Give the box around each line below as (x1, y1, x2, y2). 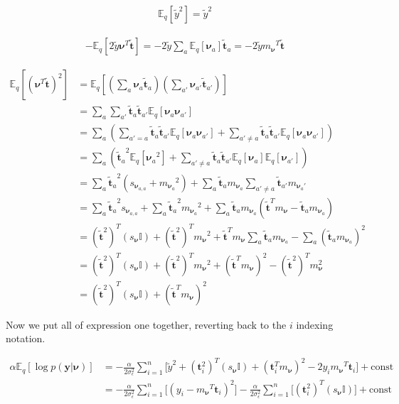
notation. (6, 331, 46, 346)
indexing (296, 317, 334, 332)
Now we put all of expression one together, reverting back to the (6, 317, 287, 332)
